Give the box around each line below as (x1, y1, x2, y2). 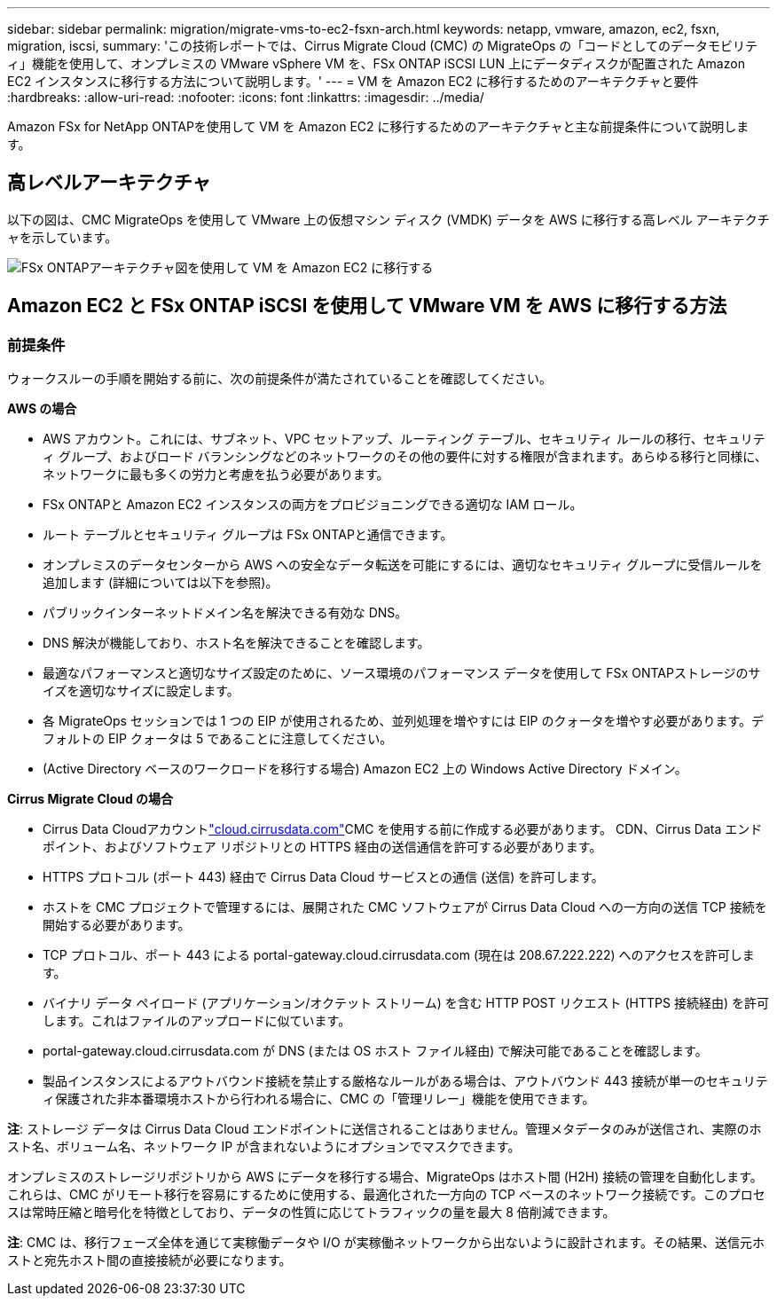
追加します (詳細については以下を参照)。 (43, 575, 279, 591)
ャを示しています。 (7, 229, 118, 245)
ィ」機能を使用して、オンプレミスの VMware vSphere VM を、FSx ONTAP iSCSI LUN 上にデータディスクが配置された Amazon (7, 56, 745, 71)
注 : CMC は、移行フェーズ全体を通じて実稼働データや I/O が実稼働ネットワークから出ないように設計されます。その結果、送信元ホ (7, 1235, 765, 1251)
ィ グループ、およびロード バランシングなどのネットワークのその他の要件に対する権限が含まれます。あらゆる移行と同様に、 (43, 449, 767, 465)
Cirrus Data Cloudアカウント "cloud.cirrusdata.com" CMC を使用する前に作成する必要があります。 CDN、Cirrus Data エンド (43, 821, 763, 837)
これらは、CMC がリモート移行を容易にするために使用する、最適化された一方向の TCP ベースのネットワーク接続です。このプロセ (7, 1187, 765, 1203)
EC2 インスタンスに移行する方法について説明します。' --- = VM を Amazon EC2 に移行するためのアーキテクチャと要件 (7, 74, 699, 89)
